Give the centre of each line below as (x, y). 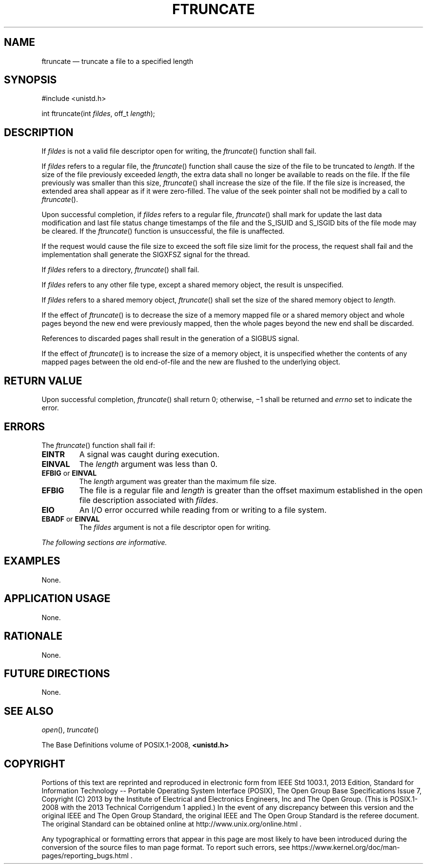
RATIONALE (33, 636)
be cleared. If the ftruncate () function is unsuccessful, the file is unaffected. (163, 231)
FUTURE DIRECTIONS (57, 673)
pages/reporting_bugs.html (85, 856)
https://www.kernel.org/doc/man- (346, 848)
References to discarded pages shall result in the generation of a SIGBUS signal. (170, 339)
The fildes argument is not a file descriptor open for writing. (175, 527)
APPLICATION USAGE (57, 599)
